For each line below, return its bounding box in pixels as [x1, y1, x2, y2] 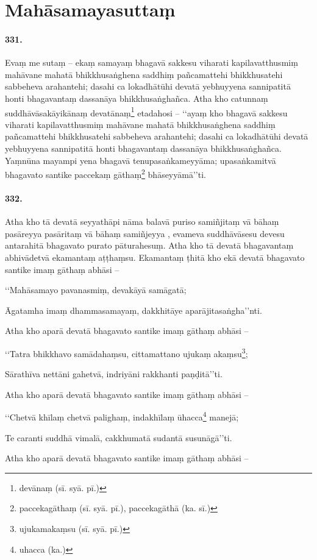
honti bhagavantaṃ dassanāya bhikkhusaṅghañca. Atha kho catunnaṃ [5, 91, 268, 104]
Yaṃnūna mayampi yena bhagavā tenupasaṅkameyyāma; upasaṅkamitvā [5, 154, 276, 166]
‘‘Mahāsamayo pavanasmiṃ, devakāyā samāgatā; [5, 283, 187, 296]
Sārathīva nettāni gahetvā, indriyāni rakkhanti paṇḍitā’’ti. [5, 367, 223, 380]
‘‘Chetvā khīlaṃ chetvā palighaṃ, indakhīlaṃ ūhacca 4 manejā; [5, 409, 239, 424]
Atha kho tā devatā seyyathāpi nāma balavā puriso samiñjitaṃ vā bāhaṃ [5, 215, 279, 228]
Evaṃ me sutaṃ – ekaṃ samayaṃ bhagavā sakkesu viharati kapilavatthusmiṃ [5, 56, 298, 69]
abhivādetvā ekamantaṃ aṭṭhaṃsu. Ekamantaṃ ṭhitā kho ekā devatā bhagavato [5, 251, 305, 263]
